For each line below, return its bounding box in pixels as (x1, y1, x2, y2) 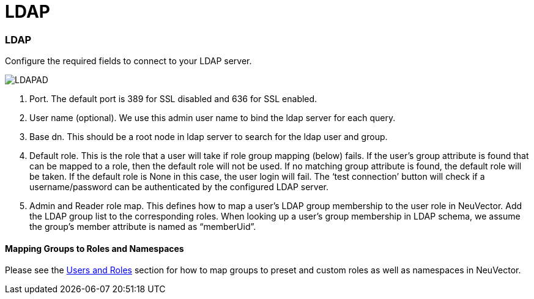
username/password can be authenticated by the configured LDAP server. (29, 182, 328, 193)
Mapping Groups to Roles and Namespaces (5, 243, 184, 254)
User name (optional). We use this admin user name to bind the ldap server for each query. (29, 113, 396, 124)
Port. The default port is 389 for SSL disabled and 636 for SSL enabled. (29, 94, 317, 105)
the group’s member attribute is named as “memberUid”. (29, 221, 256, 232)
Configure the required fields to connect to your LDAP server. (5, 56, 252, 67)
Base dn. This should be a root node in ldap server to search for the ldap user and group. (29, 131, 388, 142)
